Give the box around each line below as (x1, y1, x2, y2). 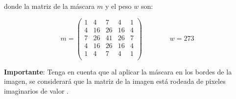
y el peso (105, 1, 132, 11)
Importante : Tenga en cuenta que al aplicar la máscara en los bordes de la (4, 66, 232, 76)
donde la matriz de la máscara (4, 1, 95, 11)
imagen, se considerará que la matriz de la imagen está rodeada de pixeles (4, 76, 226, 86)
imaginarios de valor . (4, 86, 69, 96)
